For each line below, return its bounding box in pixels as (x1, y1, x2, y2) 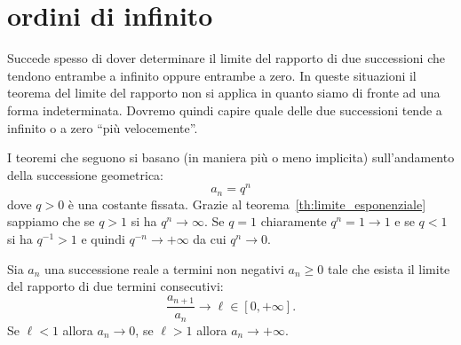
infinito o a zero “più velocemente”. (7, 118, 198, 137)
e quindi (81, 230, 125, 247)
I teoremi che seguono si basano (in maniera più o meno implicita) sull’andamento (7, 148, 455, 167)
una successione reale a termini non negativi (44, 259, 284, 278)
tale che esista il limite (327, 259, 450, 278)
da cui (193, 230, 227, 247)
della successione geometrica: (7, 165, 164, 184)
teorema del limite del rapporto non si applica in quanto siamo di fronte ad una (7, 83, 441, 102)
